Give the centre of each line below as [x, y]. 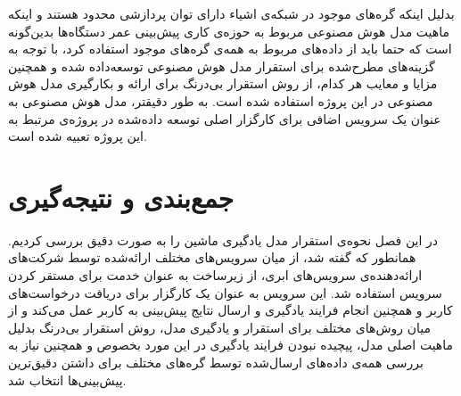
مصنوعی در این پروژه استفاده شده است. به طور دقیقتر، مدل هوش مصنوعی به [221, 100]
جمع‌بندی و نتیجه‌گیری [121, 197]
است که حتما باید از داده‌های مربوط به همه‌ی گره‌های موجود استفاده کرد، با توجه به [230, 49]
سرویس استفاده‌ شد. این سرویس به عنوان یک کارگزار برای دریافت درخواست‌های [225, 292]
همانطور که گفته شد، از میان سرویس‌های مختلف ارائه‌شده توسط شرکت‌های [212, 257]
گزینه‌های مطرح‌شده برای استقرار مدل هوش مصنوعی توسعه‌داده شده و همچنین [222, 66]
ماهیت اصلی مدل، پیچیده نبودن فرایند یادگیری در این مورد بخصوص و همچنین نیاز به [231, 345]
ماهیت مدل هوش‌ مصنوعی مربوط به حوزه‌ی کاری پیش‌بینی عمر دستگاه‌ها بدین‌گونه [229, 31]
